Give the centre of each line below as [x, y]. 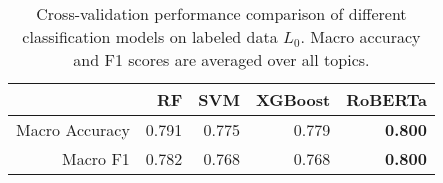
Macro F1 [96, 158]
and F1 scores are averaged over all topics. [221, 59]
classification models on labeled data [150, 36]
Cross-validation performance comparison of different [221, 13]
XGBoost [293, 99]
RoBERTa [386, 99]
